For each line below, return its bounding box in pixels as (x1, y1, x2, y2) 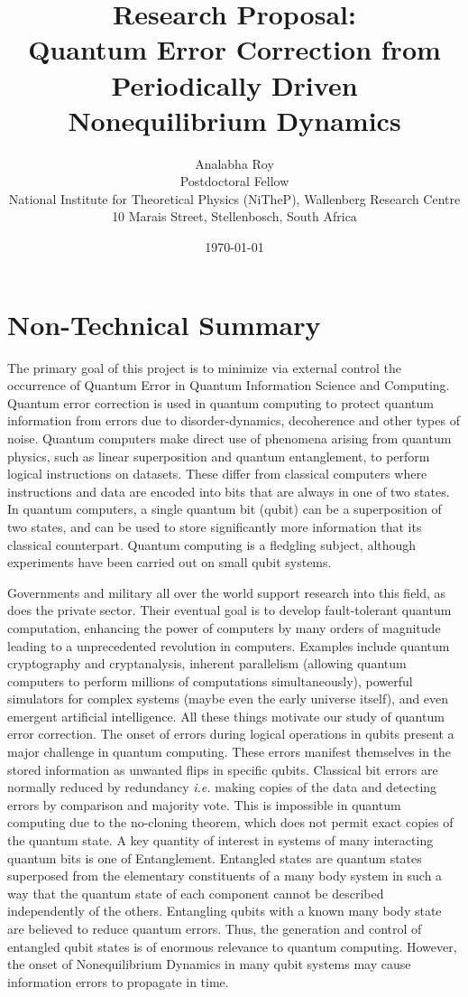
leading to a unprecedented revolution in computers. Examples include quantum (7, 636, 450, 655)
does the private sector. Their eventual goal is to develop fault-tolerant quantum (7, 601, 452, 620)
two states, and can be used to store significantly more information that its (7, 517, 422, 536)
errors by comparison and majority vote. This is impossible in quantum (7, 795, 401, 814)
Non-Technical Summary (7, 305, 321, 342)
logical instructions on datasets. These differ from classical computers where (7, 464, 427, 483)
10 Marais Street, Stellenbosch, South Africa (112, 207, 357, 226)
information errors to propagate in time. (7, 972, 229, 991)
